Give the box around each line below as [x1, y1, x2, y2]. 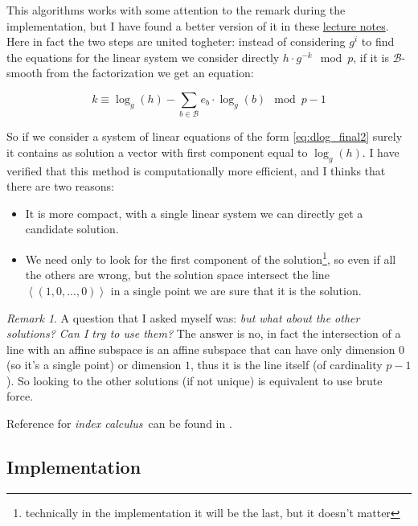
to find [361, 33, 395, 50]
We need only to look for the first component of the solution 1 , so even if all [25, 249, 396, 267]
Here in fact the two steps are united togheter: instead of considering [6, 33, 346, 50]
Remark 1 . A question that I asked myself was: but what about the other [6, 309, 360, 326]
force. [6, 388, 34, 405]
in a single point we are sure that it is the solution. [110, 281, 362, 298]
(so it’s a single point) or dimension [6, 356, 182, 373]
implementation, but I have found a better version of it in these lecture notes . [6, 17, 389, 34]
